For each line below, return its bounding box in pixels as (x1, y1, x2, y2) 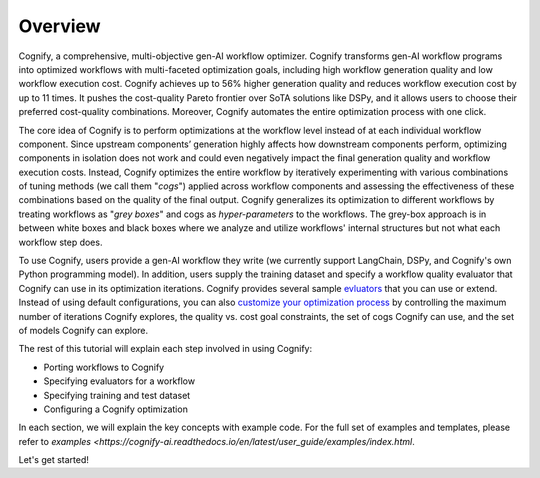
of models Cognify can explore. (18, 324, 149, 336)
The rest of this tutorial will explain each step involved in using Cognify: (18, 343, 313, 355)
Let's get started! (18, 454, 90, 466)
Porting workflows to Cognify (43, 361, 165, 373)
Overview (18, 15, 101, 37)
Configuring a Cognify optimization (43, 403, 189, 415)
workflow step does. (18, 236, 103, 248)
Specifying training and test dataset (43, 389, 191, 401)
